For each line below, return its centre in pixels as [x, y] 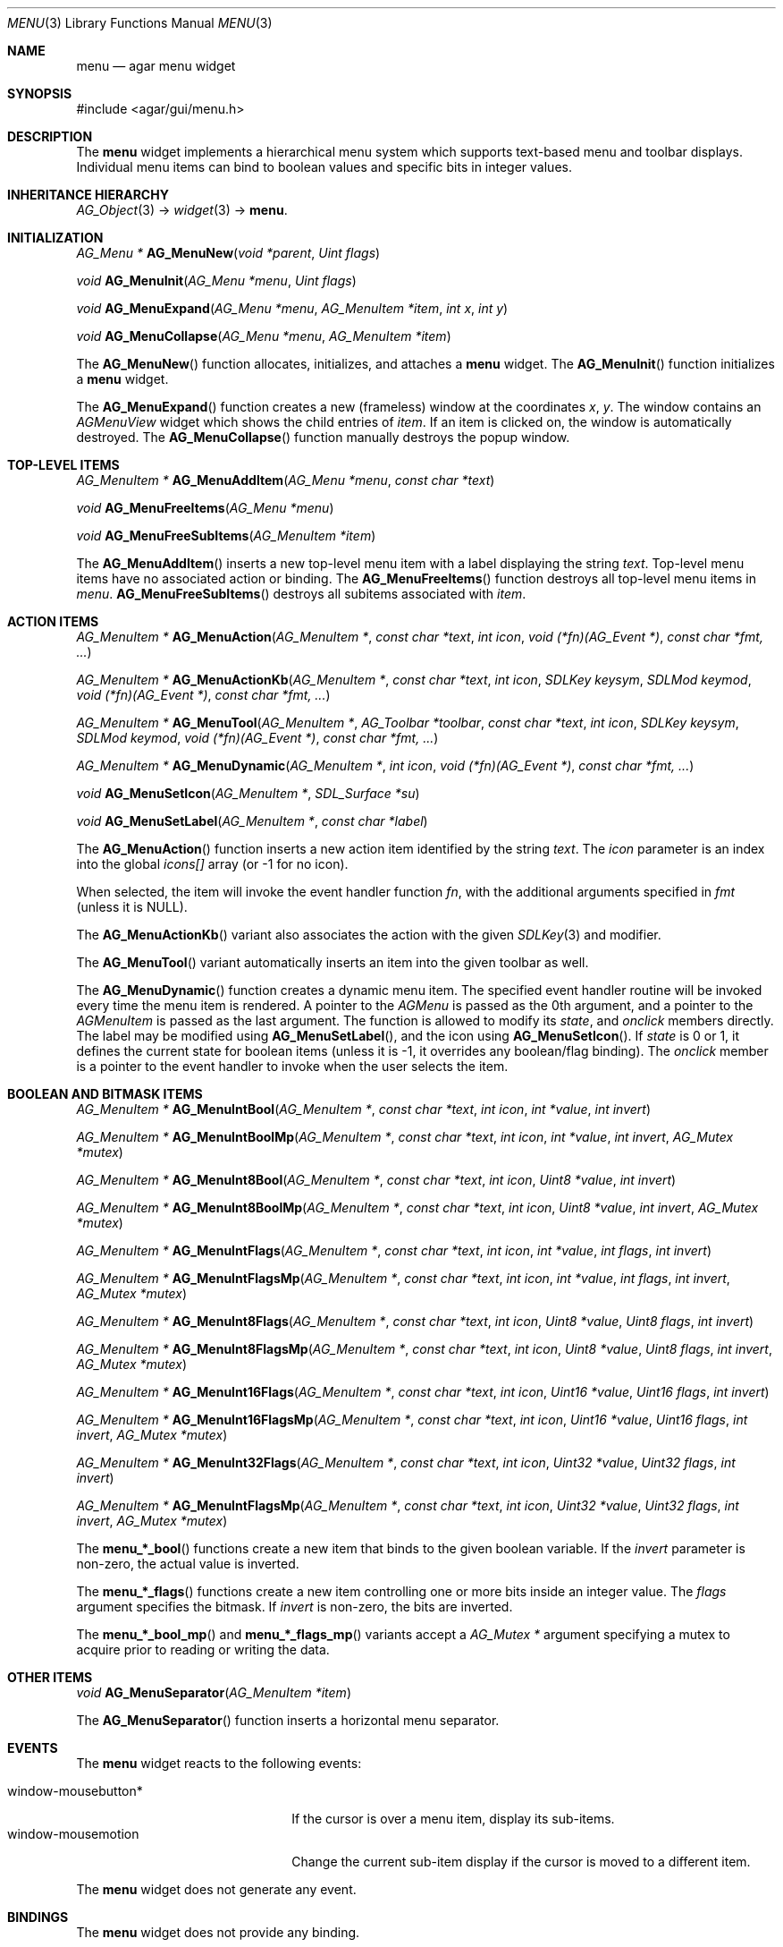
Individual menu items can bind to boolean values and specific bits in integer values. [324, 167]
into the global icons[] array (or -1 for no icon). [212, 864]
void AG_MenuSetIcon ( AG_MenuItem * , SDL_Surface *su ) [248, 793]
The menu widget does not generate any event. [216, 1889]
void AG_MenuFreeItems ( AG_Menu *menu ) [205, 508]
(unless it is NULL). [132, 907]
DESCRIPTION [50, 136]
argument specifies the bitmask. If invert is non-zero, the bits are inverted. [295, 1607]
